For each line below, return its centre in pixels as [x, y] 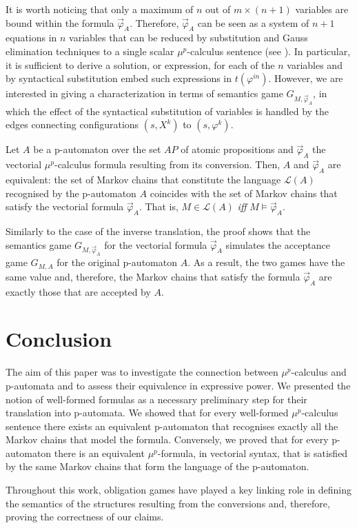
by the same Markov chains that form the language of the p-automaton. [157, 466]
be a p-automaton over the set [97, 149]
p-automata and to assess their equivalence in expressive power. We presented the [178, 385]
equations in [31, 38]
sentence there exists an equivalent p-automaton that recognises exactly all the [172, 426]
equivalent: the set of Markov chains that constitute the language [143, 180]
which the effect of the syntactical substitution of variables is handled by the [167, 111]
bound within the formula [60, 22]
